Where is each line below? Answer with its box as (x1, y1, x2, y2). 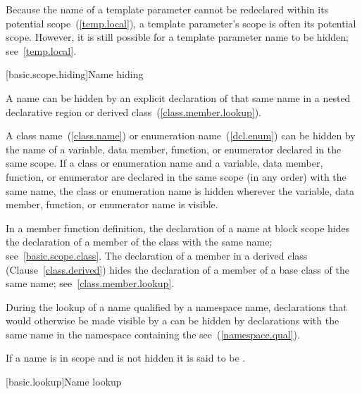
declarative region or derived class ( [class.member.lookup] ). (6, 104, 261, 119)
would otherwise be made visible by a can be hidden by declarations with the (6, 313, 339, 328)
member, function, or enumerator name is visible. (6, 197, 218, 212)
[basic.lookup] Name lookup (6, 374, 122, 389)
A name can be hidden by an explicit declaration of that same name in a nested (6, 90, 351, 105)
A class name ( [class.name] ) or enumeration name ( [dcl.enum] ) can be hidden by (6, 128, 356, 143)
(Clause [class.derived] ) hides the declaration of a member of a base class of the (6, 262, 349, 277)
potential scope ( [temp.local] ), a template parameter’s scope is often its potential (6, 15, 356, 30)
